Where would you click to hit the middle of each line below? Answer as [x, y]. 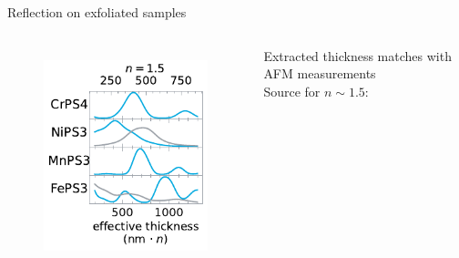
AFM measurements [320, 73]
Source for [292, 91]
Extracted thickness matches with [357, 55]
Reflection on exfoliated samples [97, 12]
